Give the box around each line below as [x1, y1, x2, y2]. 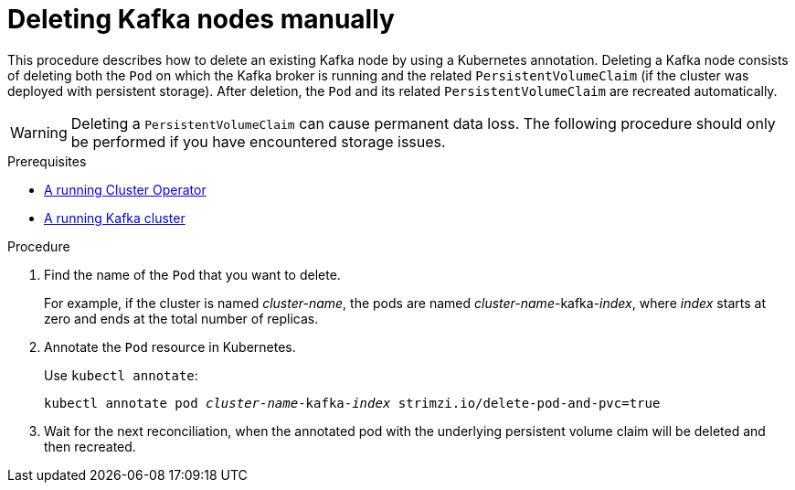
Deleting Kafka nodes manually [7, 4, 395, 35]
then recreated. [44, 438, 136, 454]
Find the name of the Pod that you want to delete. [44, 266, 341, 282]
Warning [10, 122, 68, 142]
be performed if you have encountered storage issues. [70, 132, 446, 151]
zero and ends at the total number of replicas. [44, 310, 319, 326]
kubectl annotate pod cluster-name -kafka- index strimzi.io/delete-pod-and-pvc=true [44, 395, 661, 410]
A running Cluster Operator [44, 181, 207, 197]
